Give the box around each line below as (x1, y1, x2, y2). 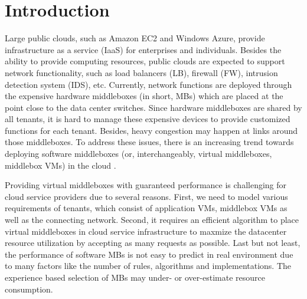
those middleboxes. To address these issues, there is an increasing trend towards (5, 136, 294, 148)
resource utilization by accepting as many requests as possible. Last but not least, (5, 236, 301, 249)
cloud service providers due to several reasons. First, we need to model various (5, 190, 288, 202)
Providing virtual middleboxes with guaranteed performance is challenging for (5, 179, 287, 191)
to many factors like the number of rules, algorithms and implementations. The (5, 259, 292, 272)
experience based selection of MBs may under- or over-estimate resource (5, 271, 265, 283)
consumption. (5, 282, 53, 295)
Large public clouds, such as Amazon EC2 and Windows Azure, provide (5, 32, 265, 44)
